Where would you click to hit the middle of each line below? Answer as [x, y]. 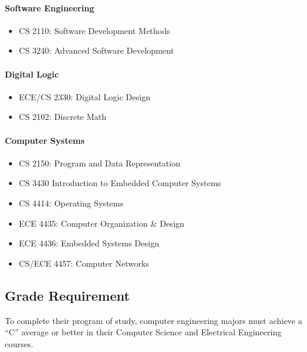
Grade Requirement [67, 295]
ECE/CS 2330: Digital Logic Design [85, 96]
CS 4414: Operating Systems [71, 203]
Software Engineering [49, 7]
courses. [19, 343]
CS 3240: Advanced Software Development [96, 50]
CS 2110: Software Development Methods [94, 30]
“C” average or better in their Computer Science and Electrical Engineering [143, 332]
